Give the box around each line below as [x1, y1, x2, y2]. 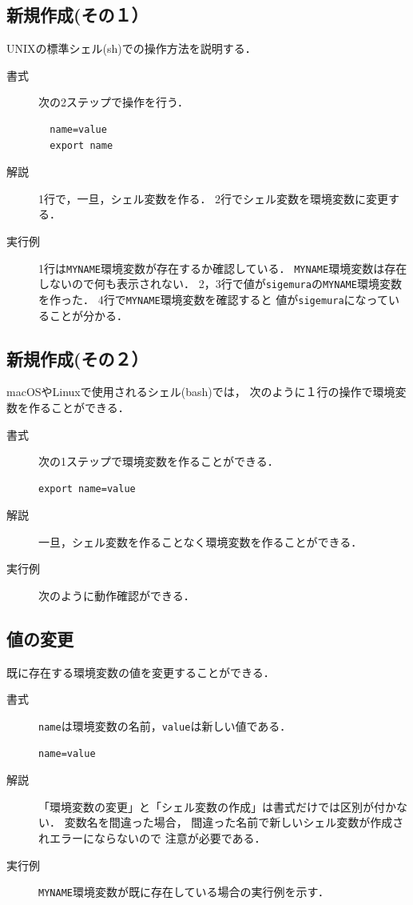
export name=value [38, 483, 136, 495]
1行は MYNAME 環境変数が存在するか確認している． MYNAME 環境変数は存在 [38, 259, 407, 276]
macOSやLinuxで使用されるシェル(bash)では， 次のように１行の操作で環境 [6, 383, 395, 400]
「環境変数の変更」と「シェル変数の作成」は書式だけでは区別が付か [38, 798, 396, 815]
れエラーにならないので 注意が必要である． [38, 830, 266, 847]
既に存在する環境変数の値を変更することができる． [6, 663, 275, 680]
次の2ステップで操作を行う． [38, 94, 189, 110]
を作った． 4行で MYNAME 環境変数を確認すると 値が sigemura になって [38, 290, 388, 307]
